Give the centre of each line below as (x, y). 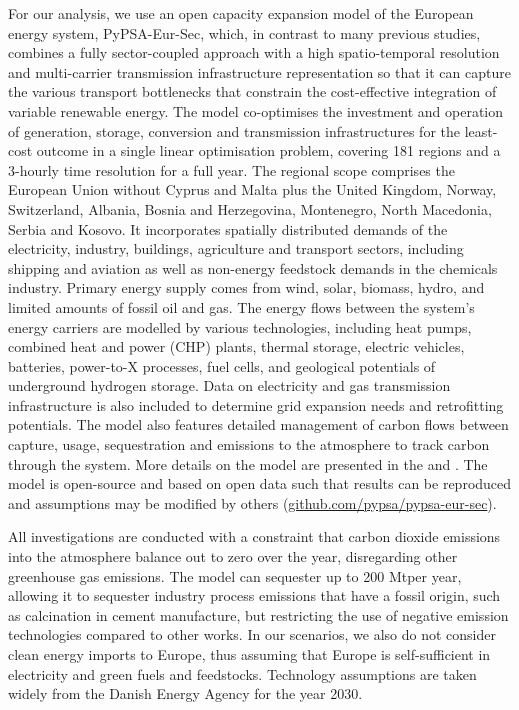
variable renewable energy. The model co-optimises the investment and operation (256, 110)
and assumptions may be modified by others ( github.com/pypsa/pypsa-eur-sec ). (252, 502)
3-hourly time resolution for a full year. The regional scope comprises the (231, 169)
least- (481, 130)
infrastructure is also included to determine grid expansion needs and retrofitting (256, 404)
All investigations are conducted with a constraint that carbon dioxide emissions (254, 536)
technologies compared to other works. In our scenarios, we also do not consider (252, 634)
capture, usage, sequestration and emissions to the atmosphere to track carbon (249, 444)
